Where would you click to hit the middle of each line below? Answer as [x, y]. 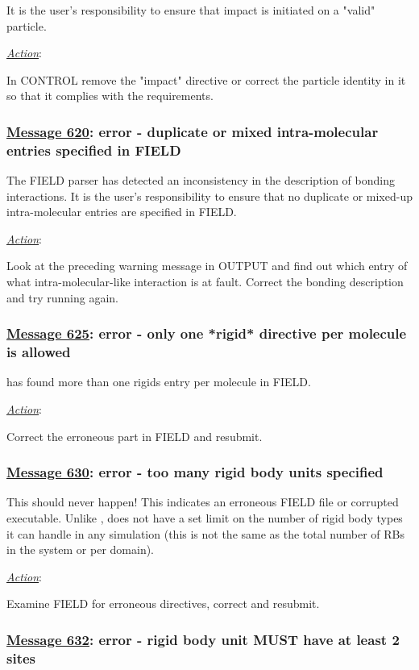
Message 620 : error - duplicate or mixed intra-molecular [193, 131]
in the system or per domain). [81, 549]
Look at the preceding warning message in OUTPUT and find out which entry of [207, 266]
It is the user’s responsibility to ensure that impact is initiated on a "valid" [191, 10]
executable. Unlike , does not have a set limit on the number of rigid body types [205, 518]
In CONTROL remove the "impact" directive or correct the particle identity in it [206, 79]
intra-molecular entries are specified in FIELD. [122, 212]
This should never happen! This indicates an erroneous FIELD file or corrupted [203, 502]
